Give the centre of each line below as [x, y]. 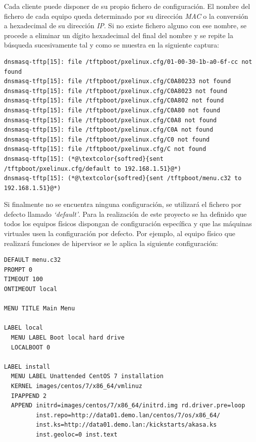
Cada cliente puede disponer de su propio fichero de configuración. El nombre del [127, 6]
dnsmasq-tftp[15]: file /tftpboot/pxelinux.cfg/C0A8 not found [110, 120]
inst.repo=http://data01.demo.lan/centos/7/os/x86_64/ [128, 415]
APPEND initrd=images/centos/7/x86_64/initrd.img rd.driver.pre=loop [128, 406]
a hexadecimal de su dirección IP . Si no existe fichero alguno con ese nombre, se [125, 25]
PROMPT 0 [18, 270]
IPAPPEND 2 [29, 396]
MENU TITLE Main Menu [40, 309]
